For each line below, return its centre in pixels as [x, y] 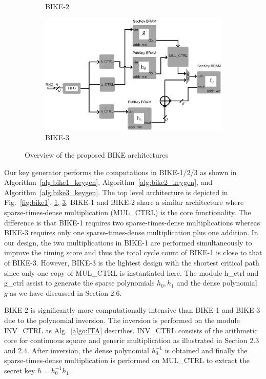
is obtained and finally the [206, 350]
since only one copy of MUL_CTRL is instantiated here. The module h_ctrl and [131, 272]
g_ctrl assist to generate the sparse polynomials [79, 283]
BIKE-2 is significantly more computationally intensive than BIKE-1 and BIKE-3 [132, 310]
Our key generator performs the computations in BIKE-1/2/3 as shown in [120, 172]
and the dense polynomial [217, 283]
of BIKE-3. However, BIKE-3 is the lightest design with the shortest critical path [132, 262]
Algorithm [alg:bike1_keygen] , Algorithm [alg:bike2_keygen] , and [108, 182]
